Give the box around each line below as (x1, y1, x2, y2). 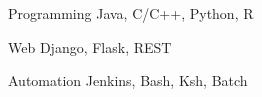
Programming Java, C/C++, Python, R (8, 3, 254, 23)
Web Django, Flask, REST (8, 36, 172, 57)
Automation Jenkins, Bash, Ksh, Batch (8, 70, 248, 91)
